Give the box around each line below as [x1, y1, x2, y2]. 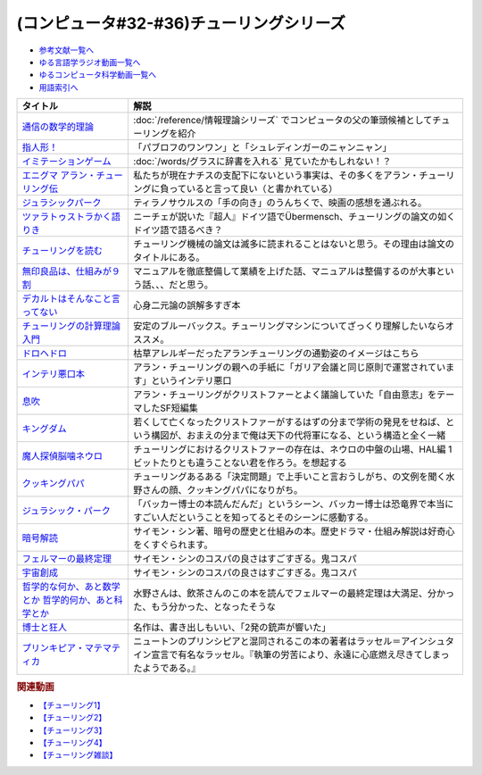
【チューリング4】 [38, 737, 107, 747]
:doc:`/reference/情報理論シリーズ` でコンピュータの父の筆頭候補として [133, 114, 433, 127]
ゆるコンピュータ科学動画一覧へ [38, 70, 156, 80]
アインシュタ [400, 635, 454, 647]
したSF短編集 [142, 402, 198, 414]
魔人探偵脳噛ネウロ [21, 450, 103, 462]
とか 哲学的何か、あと [21, 594, 114, 606]
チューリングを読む [21, 245, 103, 257]
